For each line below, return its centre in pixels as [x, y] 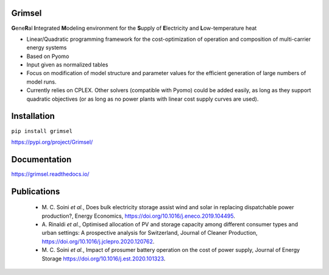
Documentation [41, 159]
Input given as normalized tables [67, 65]
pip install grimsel [42, 131]
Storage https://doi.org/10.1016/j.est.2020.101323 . [104, 259]
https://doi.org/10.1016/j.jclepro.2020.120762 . [98, 241]
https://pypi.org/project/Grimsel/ [52, 142]
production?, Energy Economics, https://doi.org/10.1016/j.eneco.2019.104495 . [139, 216]
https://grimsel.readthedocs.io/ [50, 174]
